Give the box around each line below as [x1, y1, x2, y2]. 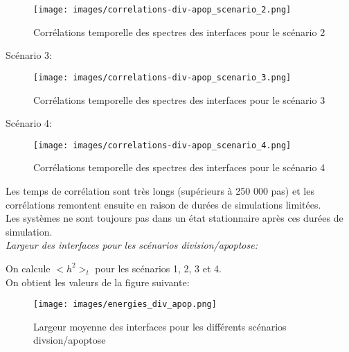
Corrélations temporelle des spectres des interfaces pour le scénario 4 [33, 160, 325, 175]
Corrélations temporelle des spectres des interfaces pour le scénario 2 [33, 24, 325, 39]
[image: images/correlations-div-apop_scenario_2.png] [33, 5, 292, 15]
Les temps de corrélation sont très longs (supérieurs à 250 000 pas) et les [6, 183, 314, 197]
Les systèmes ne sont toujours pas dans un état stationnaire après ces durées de [6, 211, 343, 225]
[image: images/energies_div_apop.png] [33, 299, 217, 310]
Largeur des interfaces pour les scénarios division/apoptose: [6, 238, 258, 252]
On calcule [6, 261, 51, 275]
